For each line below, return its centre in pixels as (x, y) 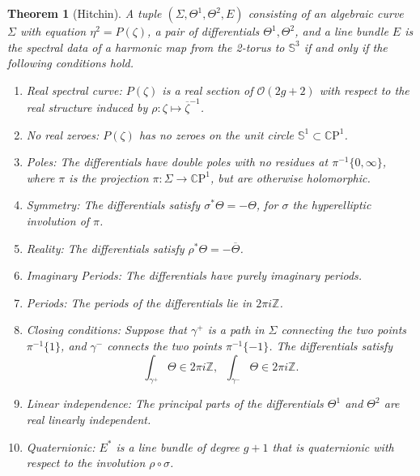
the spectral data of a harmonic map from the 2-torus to (146, 47)
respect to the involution (86, 463)
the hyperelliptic (332, 205)
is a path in (236, 330)
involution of (58, 221)
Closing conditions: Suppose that (107, 330)
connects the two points (164, 346)
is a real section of (208, 90)
